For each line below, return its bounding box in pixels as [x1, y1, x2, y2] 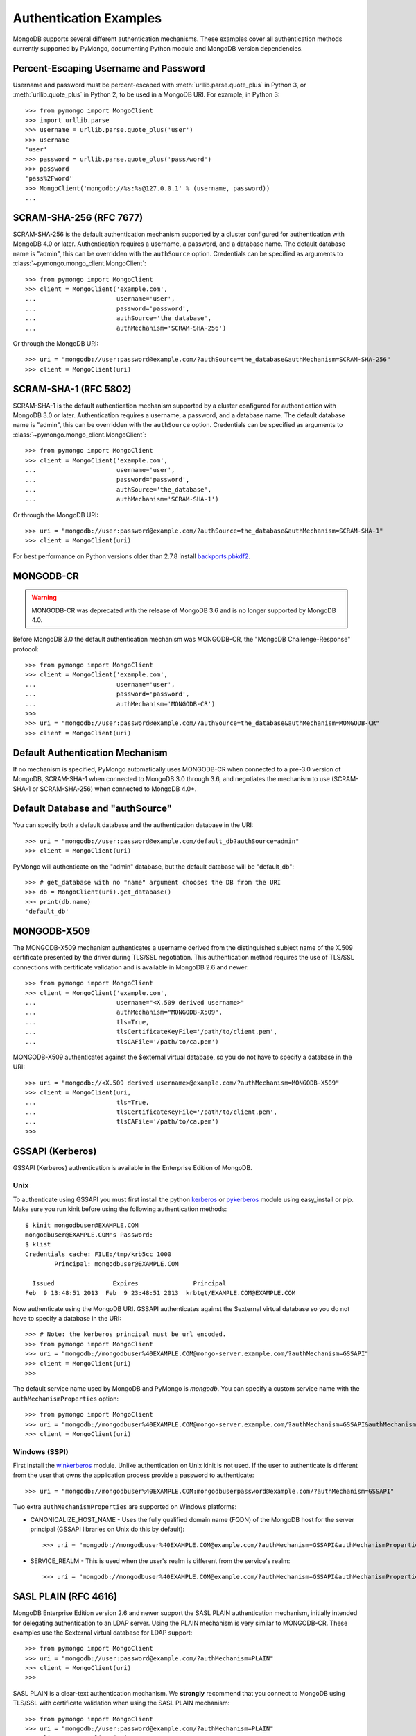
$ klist [25, 1240, 51, 1249]
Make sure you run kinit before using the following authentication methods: [12, 1205, 227, 1213]
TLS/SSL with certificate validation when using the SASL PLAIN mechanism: [12, 1699, 230, 1708]
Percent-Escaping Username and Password [12, 62, 206, 74]
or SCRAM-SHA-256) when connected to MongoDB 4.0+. [32, 785, 197, 793]
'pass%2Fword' [25, 174, 73, 183]
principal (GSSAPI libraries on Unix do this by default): [30, 1525, 185, 1534]
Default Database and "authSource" [12, 803, 173, 815]
